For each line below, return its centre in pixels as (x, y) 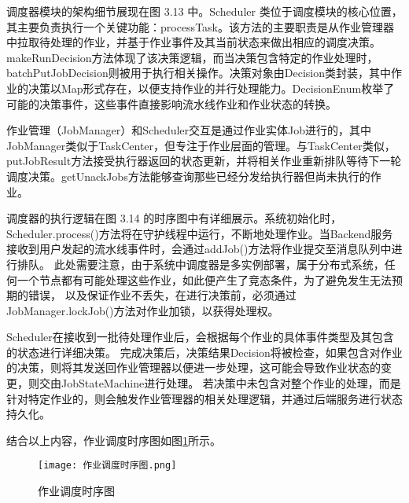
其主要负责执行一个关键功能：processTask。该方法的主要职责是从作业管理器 (200, 26)
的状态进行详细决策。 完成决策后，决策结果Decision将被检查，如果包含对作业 (204, 352)
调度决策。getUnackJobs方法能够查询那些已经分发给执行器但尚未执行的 (188, 176)
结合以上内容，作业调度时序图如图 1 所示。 (114, 440)
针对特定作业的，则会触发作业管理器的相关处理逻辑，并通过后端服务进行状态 (204, 398)
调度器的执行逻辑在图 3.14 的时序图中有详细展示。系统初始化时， (174, 218)
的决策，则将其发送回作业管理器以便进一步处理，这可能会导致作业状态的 (193, 367)
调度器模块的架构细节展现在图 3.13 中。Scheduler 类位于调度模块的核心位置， (204, 11)
